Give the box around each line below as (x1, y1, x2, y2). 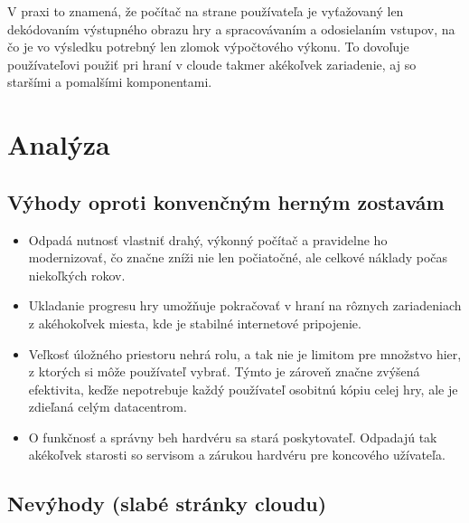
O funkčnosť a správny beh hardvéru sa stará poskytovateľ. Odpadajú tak (28, 427, 437, 446)
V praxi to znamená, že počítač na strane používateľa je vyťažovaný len (7, 2, 404, 20)
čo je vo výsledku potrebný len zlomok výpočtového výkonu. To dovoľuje (7, 37, 409, 56)
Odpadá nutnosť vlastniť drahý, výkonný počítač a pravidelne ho (28, 230, 388, 249)
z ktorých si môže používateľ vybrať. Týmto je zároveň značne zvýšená (28, 362, 420, 381)
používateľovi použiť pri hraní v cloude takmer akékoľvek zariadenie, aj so (7, 54, 417, 73)
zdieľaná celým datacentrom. (28, 397, 187, 416)
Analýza (7, 126, 110, 163)
